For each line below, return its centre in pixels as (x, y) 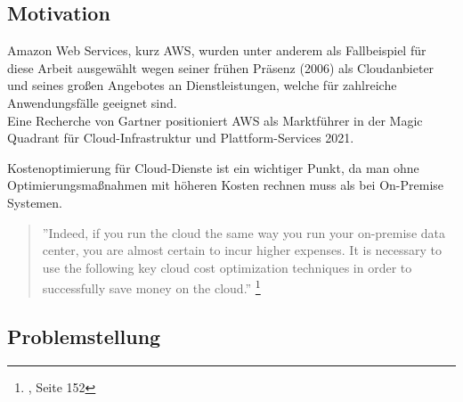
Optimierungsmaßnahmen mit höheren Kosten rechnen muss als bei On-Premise (226, 185)
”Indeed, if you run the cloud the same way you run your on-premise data (244, 232)
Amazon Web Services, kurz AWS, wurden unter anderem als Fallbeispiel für (217, 50)
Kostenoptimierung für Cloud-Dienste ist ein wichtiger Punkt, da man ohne (213, 167)
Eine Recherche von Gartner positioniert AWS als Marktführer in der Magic (215, 120)
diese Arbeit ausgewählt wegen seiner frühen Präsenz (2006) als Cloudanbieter (221, 67)
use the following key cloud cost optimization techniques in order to (227, 267)
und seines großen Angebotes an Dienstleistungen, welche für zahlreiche (202, 85)
